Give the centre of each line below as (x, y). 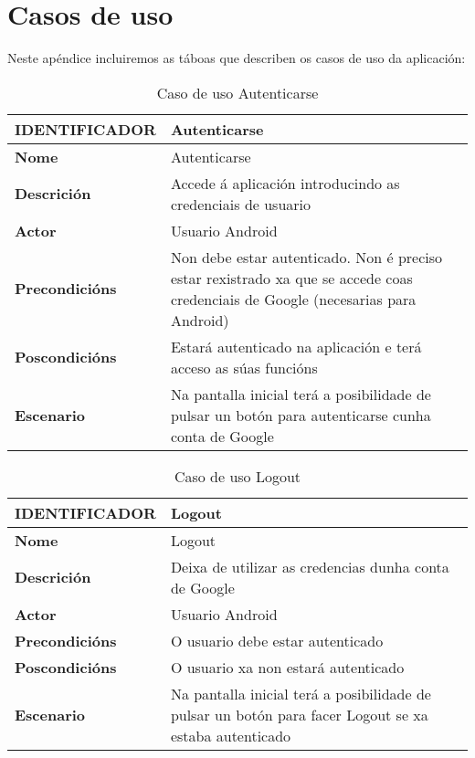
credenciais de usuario (241, 204)
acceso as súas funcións (244, 367)
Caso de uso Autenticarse (237, 92)
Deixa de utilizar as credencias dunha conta (310, 566)
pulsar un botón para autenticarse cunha (301, 415)
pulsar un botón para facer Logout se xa (299, 714)
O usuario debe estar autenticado (277, 640)
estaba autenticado (231, 735)
